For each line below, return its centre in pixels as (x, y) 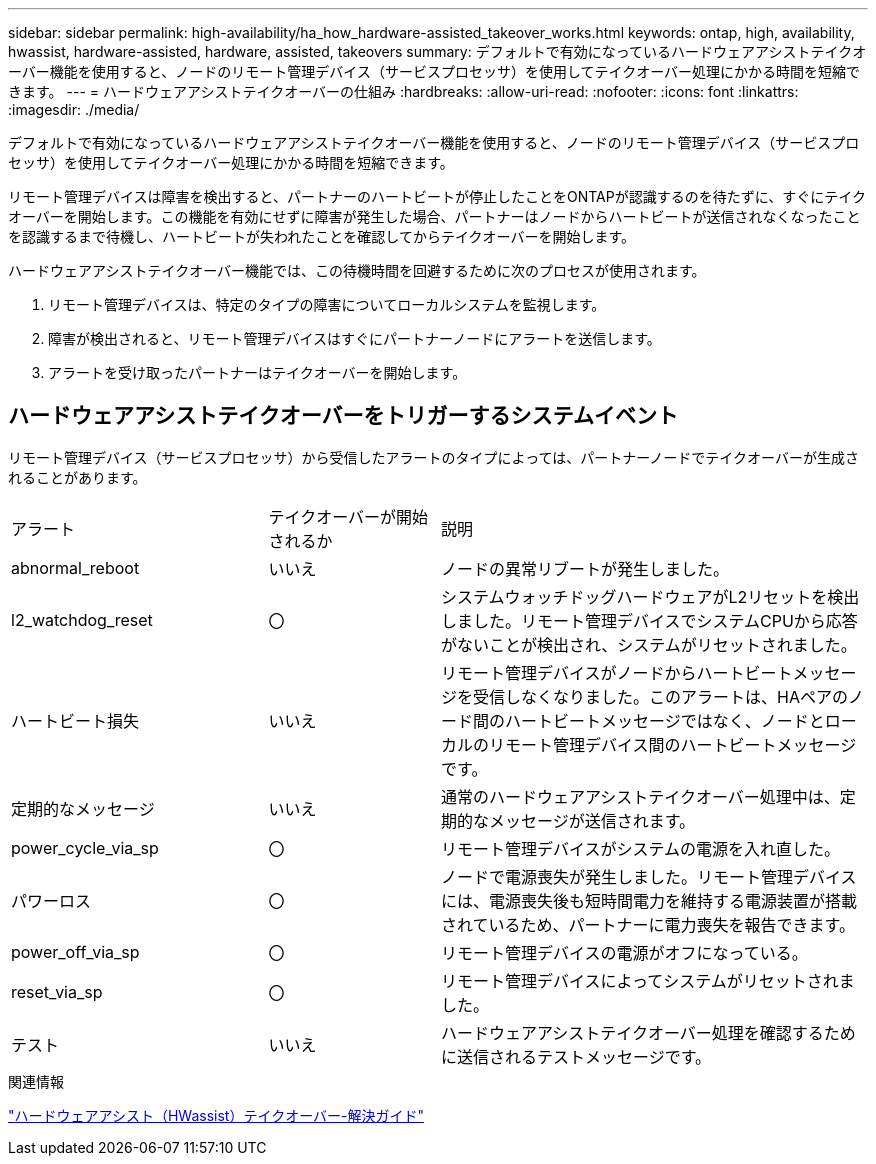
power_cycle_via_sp (85, 847)
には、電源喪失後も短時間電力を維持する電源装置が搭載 (648, 900)
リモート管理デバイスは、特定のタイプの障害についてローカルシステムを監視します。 (327, 304)
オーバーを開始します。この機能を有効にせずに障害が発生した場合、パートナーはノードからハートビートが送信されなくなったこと (434, 216)
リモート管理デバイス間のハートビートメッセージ (672, 744)
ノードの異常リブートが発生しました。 (584, 568)
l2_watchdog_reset (82, 619)
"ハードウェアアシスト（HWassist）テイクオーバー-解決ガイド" (216, 1115)
